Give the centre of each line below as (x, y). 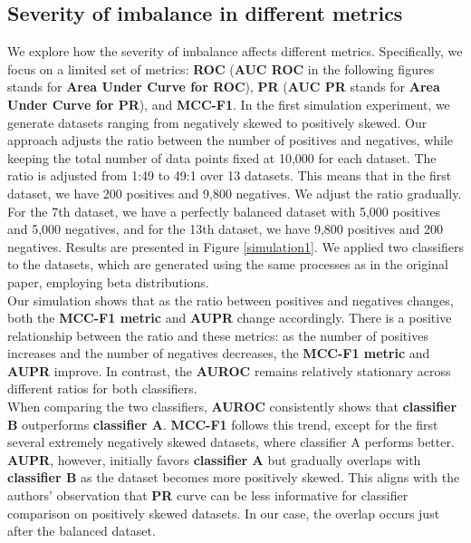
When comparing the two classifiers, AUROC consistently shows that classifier (232, 407)
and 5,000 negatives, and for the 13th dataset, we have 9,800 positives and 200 (225, 229)
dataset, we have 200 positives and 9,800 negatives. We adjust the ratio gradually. (235, 193)
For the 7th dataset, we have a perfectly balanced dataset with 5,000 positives (224, 211)
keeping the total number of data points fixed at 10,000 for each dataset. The (222, 157)
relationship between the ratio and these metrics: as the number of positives (218, 335)
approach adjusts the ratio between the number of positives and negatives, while (231, 140)
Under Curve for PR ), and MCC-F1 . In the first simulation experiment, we (229, 104)
